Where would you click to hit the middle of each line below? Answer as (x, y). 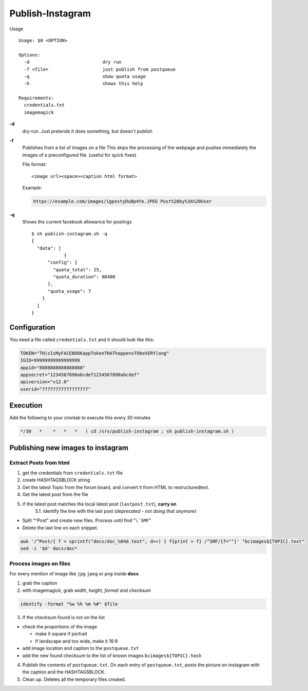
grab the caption (40, 583)
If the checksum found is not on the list (64, 617)
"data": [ (49, 248)
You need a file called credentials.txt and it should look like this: (82, 340)
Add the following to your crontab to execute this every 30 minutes (80, 418)
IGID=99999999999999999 (50, 360)
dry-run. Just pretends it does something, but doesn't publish (87, 131)
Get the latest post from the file (55, 494)
